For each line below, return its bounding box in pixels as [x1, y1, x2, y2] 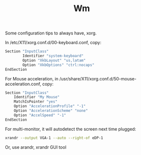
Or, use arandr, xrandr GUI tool [5, 144, 67, 150]
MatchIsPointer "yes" [14, 99, 57, 104]
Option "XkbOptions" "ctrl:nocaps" [22, 62, 95, 67]
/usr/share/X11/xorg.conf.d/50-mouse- [59, 76, 137, 81]
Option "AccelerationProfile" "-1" [14, 104, 86, 109]
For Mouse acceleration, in [5, 76, 59, 81]
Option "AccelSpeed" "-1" [14, 112, 67, 118]
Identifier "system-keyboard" [22, 54, 84, 59]
